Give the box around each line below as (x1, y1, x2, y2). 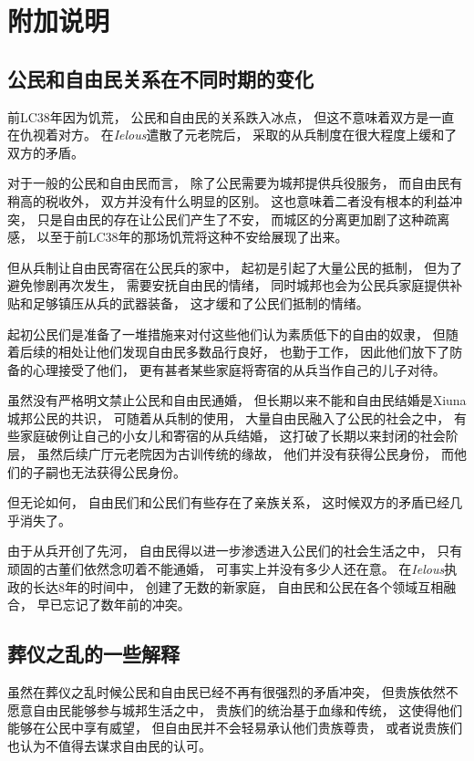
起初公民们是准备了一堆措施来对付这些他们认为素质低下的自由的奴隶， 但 (7, 324, 446, 343)
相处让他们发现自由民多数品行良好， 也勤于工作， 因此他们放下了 (57, 342, 450, 361)
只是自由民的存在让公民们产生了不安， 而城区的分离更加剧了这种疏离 (36, 209, 450, 228)
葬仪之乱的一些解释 (7, 640, 180, 668)
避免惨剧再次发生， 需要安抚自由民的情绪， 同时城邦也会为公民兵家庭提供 (7, 276, 450, 295)
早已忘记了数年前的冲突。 (36, 595, 191, 614)
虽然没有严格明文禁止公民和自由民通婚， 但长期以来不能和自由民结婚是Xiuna (7, 391, 467, 410)
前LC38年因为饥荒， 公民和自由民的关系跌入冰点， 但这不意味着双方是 (7, 107, 429, 126)
